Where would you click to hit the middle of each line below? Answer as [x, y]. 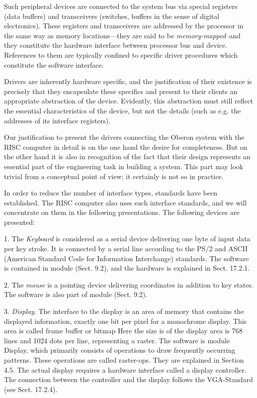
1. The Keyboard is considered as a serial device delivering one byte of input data [127, 239]
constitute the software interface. [54, 64]
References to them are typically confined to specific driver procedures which [121, 54]
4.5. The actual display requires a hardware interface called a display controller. [125, 369]
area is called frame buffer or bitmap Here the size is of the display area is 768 [123, 331]
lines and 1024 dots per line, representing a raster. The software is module [117, 340]
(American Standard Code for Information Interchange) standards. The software [127, 258]
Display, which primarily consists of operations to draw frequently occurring [120, 350]
